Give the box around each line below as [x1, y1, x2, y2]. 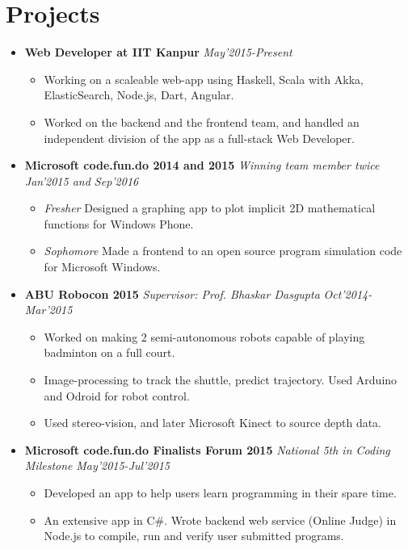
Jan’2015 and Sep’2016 [24, 172, 139, 189]
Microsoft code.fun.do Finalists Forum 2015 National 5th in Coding [24, 441, 390, 458]
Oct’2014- [323, 285, 372, 302]
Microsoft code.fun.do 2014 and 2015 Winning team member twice [24, 157, 380, 174]
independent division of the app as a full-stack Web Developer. [44, 129, 355, 146]
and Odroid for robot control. [44, 387, 190, 404]
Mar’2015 [24, 301, 73, 318]
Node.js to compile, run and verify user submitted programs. [44, 527, 344, 544]
